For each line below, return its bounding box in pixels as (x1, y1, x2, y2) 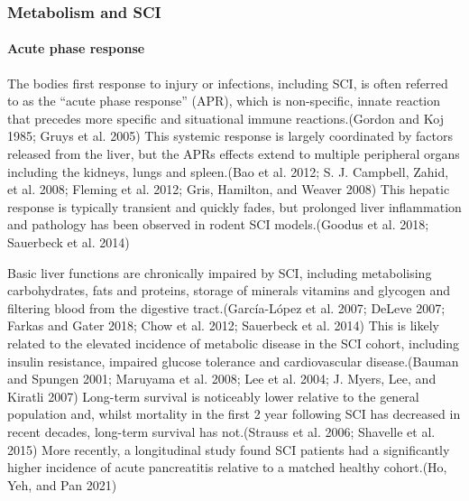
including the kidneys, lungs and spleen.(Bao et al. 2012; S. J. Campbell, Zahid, (7, 162, 449, 181)
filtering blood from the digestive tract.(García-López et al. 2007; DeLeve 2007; (7, 298, 446, 317)
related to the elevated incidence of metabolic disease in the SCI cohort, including (7, 333, 460, 352)
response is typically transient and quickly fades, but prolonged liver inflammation (7, 197, 462, 216)
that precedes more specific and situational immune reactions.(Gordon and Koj (7, 108, 444, 127)
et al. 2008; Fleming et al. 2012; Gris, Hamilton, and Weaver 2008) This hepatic (7, 180, 450, 199)
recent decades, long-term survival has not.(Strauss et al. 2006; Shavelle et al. (7, 422, 436, 441)
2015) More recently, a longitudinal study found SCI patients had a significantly (7, 440, 450, 459)
